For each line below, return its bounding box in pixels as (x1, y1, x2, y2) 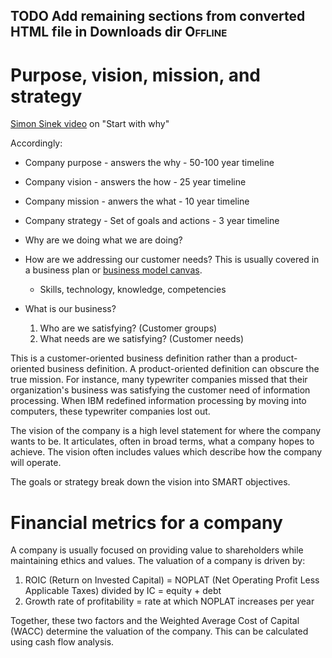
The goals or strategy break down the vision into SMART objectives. (10, 476, 291, 488)
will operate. (10, 457, 62, 469)
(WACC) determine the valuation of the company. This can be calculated (10, 625, 309, 638)
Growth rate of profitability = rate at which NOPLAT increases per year (24, 595, 315, 608)
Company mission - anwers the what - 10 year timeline (24, 195, 250, 208)
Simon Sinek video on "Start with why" (10, 118, 170, 130)
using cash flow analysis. (10, 636, 115, 648)
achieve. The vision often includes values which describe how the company (10, 446, 323, 458)
